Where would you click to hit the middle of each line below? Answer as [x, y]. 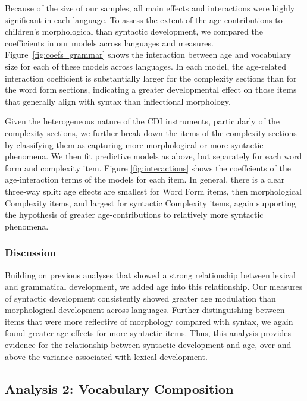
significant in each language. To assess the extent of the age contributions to [144, 19]
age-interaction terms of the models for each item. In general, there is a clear [145, 179]
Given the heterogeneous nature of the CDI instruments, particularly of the [142, 121]
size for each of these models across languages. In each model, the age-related [145, 66]
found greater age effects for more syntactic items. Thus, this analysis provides [148, 333]
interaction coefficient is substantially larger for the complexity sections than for [151, 78]
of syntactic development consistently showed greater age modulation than [140, 298]
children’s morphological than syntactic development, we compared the [134, 31]
